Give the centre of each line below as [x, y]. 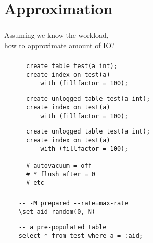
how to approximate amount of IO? [59, 45]
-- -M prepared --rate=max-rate [73, 203]
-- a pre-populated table [62, 227]
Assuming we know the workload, [56, 35]
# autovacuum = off [59, 165]
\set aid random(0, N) [57, 212]
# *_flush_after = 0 [60, 174]
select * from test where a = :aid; [81, 236]
